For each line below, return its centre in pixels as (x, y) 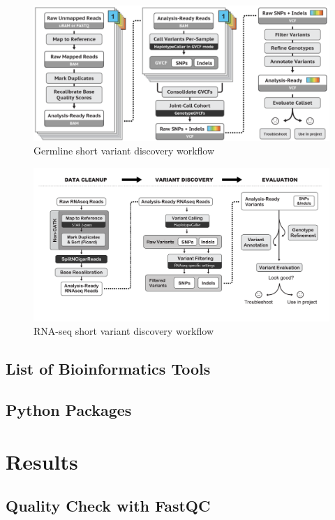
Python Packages (69, 410)
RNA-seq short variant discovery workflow (124, 331)
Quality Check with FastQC (108, 506)
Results (42, 461)
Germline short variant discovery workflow (124, 151)
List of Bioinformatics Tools (108, 369)
